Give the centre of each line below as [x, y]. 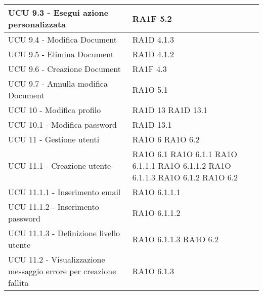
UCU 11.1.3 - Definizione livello [64, 233]
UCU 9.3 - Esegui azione [58, 12]
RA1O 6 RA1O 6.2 [166, 139]
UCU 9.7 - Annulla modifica [58, 83]
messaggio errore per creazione [62, 271]
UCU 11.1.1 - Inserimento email [64, 192]
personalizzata [37, 24]
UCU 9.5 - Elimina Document [61, 54]
